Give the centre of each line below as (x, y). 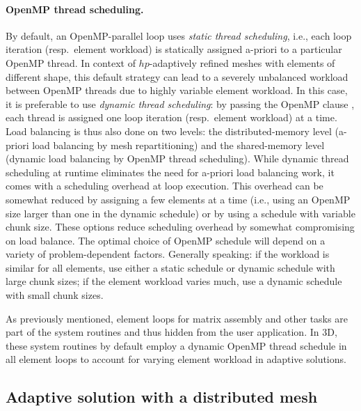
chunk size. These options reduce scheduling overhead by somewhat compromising (180, 227)
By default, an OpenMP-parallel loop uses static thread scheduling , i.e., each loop (179, 35)
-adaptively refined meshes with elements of (242, 62)
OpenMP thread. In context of (71, 62)
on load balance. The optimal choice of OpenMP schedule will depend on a (166, 240)
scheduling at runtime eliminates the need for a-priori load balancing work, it (170, 172)
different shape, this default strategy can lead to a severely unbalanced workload (177, 76)
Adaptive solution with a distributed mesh (162, 397)
